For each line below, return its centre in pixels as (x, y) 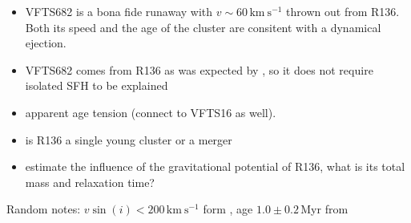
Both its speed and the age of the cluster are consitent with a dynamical (203, 27)
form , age (228, 209)
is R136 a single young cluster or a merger (129, 139)
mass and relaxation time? (90, 182)
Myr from (324, 209)
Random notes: (44, 209)
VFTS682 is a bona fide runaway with (119, 11)
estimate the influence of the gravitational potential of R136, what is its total (215, 166)
